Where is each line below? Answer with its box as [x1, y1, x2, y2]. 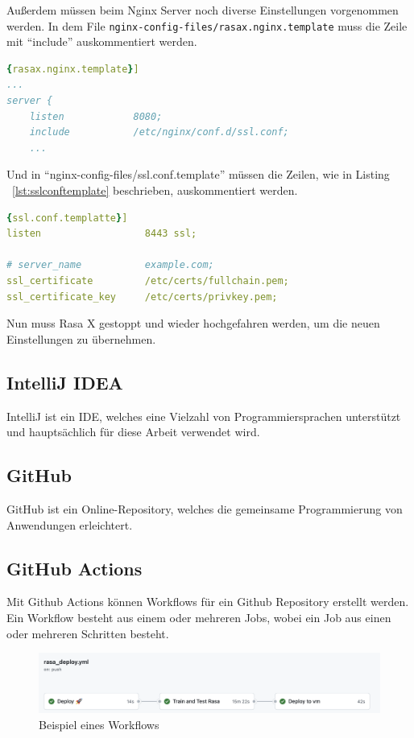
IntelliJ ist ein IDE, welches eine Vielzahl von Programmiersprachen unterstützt [6, 407, 401, 424]
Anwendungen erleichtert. [6, 516, 133, 533]
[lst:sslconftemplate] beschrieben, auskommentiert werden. [12, 182, 298, 198]
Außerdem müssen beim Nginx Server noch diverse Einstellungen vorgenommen [6, 2, 399, 18]
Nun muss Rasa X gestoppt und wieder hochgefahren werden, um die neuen [6, 315, 380, 332]
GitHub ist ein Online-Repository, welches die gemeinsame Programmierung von [6, 500, 403, 517]
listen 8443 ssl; [6, 228, 197, 240]
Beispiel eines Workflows [39, 715, 159, 732]
